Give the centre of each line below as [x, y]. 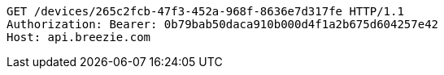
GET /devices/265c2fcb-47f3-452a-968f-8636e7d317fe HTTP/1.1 [205, 11]
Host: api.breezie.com [79, 37]
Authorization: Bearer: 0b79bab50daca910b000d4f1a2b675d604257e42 [223, 24]
